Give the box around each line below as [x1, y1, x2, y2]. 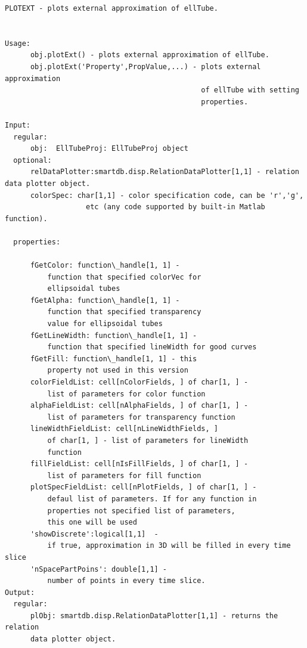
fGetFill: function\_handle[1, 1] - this [30, 354, 197, 363]
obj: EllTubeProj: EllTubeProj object [30, 144, 188, 153]
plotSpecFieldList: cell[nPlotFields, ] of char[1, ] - [30, 483, 257, 492]
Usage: [5, 39, 30, 48]
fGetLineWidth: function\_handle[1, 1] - [30, 331, 197, 340]
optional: [13, 156, 52, 165]
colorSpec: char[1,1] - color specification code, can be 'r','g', [30, 191, 304, 200]
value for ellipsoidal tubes [47, 320, 163, 328]
